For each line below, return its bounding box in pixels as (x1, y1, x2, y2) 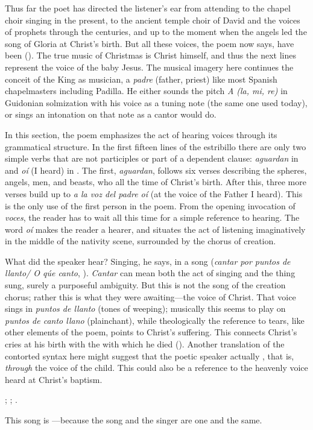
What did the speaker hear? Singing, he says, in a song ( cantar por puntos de (5, 255, 291, 267)
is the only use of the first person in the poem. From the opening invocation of (5, 199, 296, 212)
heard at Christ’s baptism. (5, 373, 103, 385)
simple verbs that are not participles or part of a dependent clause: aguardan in (5, 152, 299, 165)
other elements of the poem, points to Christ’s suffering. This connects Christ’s (5, 326, 297, 338)
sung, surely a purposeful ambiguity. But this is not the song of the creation (5, 279, 286, 291)
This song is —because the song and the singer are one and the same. (5, 414, 262, 426)
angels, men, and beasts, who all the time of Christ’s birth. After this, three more (5, 175, 306, 188)
